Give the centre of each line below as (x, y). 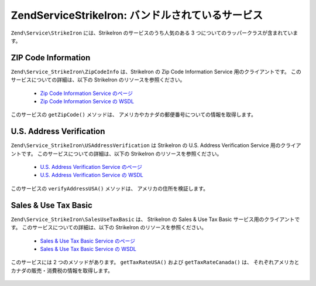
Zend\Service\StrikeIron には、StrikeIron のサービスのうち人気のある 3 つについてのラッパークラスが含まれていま (154, 33)
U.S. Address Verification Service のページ (91, 167)
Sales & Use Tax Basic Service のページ (88, 241)
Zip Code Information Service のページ (87, 93)
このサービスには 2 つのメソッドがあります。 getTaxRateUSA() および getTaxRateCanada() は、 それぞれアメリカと (155, 262)
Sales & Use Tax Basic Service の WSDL (88, 248)
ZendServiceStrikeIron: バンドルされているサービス (137, 15)
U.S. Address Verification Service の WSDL (92, 175)
